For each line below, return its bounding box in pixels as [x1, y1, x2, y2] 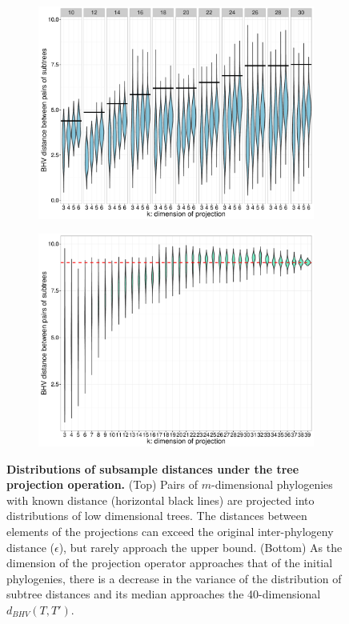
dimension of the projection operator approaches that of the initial [6, 554, 333, 571]
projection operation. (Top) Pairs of [6, 476, 199, 493]
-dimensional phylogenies [211, 476, 333, 493]
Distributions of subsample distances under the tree [6, 460, 299, 477]
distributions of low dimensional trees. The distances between [6, 507, 307, 524]
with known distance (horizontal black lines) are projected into [6, 491, 315, 508]
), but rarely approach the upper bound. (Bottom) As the [58, 538, 343, 555]
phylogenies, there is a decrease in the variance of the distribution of [6, 570, 342, 586]
